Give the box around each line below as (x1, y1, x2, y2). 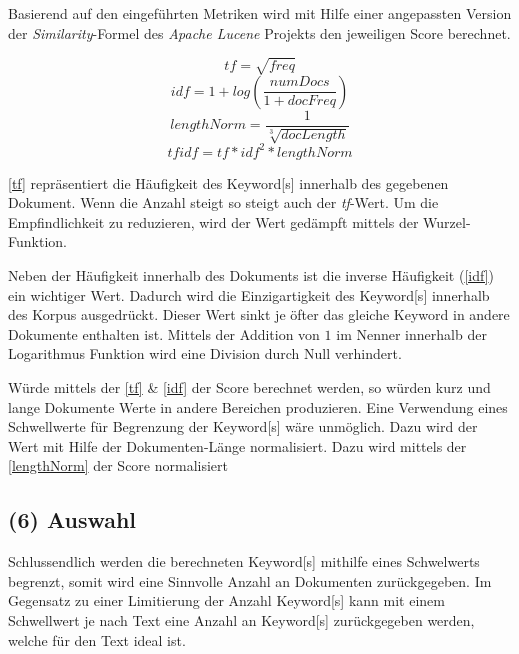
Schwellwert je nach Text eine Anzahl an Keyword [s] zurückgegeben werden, (8, 609, 475, 630)
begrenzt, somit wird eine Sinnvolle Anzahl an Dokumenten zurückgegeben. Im (8, 570, 492, 591)
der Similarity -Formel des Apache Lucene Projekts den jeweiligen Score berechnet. (8, 22, 511, 43)
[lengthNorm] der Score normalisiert (8, 455, 229, 476)
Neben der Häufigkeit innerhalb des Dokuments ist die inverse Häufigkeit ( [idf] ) (8, 265, 494, 286)
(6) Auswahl (8, 504, 137, 535)
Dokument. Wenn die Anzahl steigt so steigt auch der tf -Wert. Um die (8, 192, 439, 213)
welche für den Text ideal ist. (8, 629, 186, 650)
